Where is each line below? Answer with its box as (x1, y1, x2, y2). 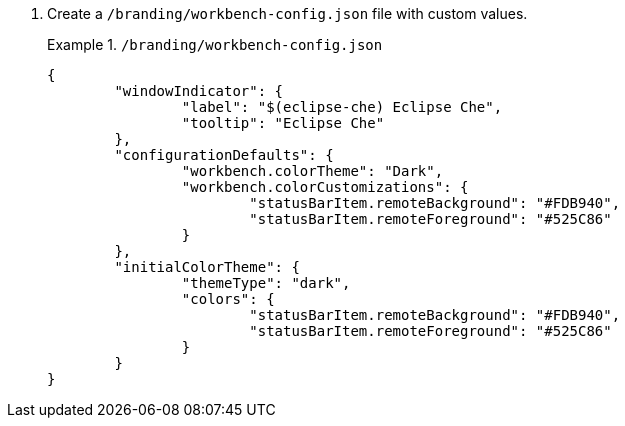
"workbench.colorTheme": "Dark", (181, 163, 444, 179)
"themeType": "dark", (181, 275, 351, 291)
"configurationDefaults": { (114, 147, 334, 163)
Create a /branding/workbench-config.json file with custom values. (47, 5, 528, 22)
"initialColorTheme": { (114, 259, 300, 275)
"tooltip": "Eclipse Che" (181, 115, 385, 131)
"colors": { (181, 291, 275, 307)
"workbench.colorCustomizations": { (181, 179, 469, 195)
